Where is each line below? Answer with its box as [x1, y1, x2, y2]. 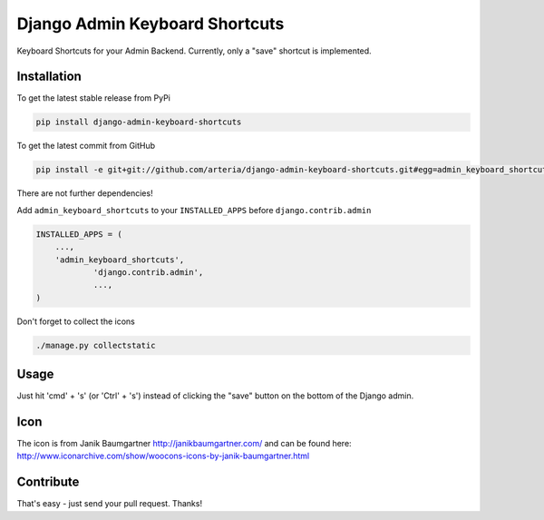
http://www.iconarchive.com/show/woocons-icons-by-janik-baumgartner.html [16, 450, 310, 462]
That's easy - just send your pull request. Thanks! [16, 498, 203, 509]
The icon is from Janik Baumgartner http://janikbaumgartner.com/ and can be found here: [16, 438, 353, 449]
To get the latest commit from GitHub [16, 141, 156, 152]
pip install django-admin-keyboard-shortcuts [35, 117, 242, 127]
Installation [16, 69, 82, 84]
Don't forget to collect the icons [16, 316, 135, 327]
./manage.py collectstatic [35, 340, 156, 350]
